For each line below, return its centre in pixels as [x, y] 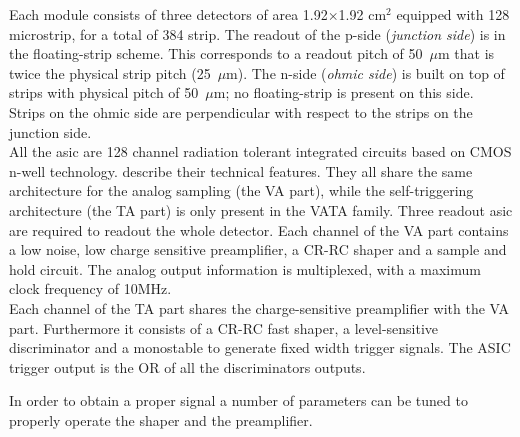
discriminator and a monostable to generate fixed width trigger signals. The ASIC [260, 347]
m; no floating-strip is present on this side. [343, 92]
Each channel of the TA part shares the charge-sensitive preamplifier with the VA [259, 307]
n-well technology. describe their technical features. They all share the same [241, 170]
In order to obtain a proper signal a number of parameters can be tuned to [238, 400]
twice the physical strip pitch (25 [110, 72]
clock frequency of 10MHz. [90, 288]
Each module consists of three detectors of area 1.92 [168, 14]
